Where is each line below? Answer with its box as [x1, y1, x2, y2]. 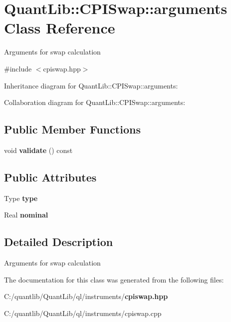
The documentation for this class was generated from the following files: [4, 274, 224, 284]
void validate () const [4, 144, 73, 155]
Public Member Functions [4, 121, 141, 137]
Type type [4, 192, 38, 203]
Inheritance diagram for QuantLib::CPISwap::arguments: [4, 80, 178, 90]
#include [4, 63, 32, 73]
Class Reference [4, 17, 115, 38]
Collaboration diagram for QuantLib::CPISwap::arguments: [4, 97, 186, 107]
